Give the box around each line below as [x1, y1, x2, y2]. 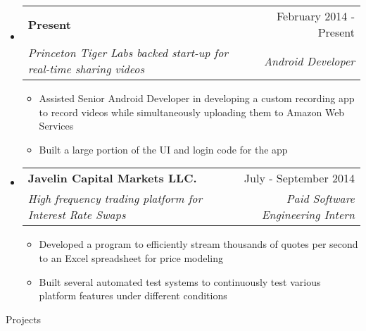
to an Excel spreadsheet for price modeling [39, 250, 224, 265]
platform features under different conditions [39, 288, 227, 303]
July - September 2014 [244, 170, 355, 187]
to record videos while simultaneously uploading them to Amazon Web [39, 104, 345, 119]
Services [39, 118, 74, 133]
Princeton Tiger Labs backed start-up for [27, 44, 229, 61]
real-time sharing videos [27, 61, 145, 77]
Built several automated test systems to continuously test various [39, 274, 321, 289]
